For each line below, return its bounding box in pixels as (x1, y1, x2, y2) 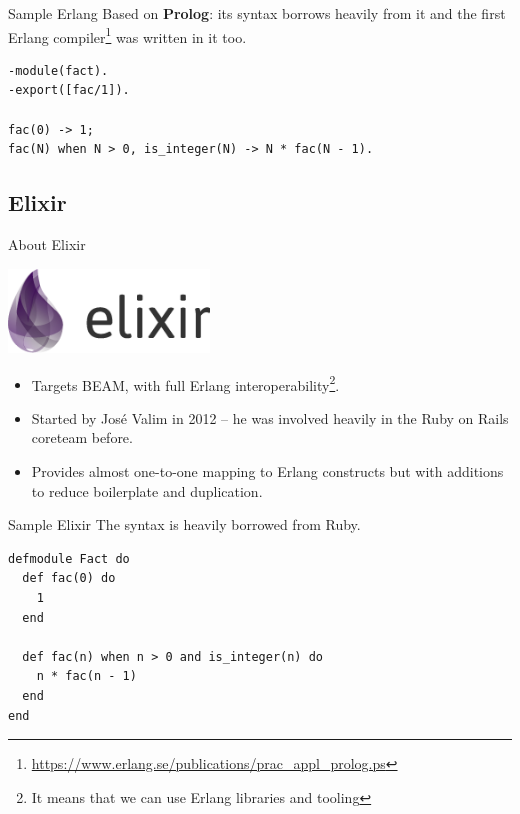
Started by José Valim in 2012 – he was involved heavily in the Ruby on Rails (31, 407, 509, 428)
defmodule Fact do (8, 551, 130, 566)
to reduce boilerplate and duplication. (31, 480, 263, 501)
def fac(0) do (22, 571, 116, 586)
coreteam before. (31, 427, 133, 448)
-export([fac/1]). (8, 83, 130, 98)
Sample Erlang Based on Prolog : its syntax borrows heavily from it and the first (8, 3, 506, 23)
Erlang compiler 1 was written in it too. (8, 23, 247, 47)
